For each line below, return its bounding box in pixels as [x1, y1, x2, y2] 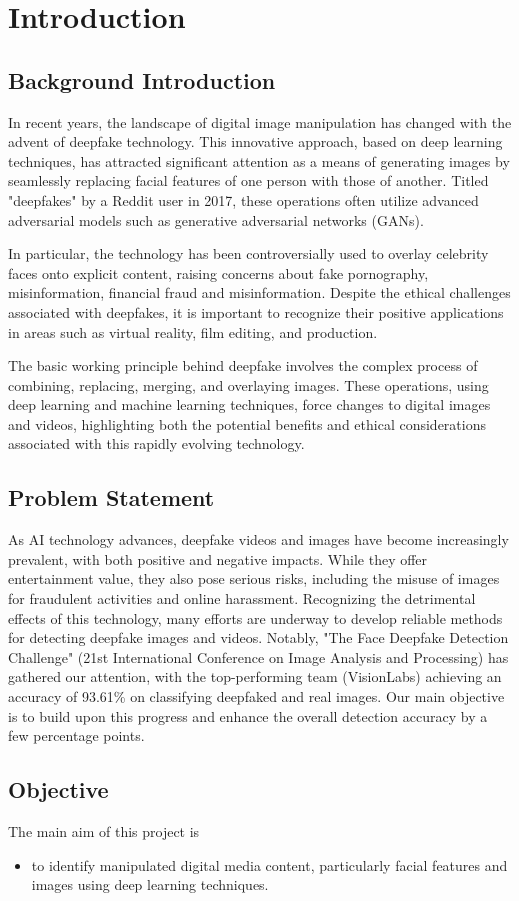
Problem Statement [8, 482, 215, 513]
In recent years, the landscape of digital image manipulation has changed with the [8, 111, 512, 132]
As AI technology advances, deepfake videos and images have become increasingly [8, 529, 509, 550]
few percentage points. [8, 725, 145, 746]
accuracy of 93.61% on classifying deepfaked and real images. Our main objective [8, 686, 505, 707]
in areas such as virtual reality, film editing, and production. [8, 321, 378, 342]
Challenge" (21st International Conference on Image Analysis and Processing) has [8, 646, 509, 667]
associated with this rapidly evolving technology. [8, 433, 305, 454]
